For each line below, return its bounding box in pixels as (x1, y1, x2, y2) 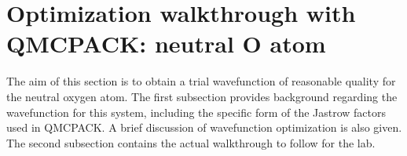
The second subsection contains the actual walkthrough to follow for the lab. (6, 134, 376, 151)
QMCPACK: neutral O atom (6, 27, 326, 60)
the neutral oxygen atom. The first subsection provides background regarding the (6, 88, 398, 104)
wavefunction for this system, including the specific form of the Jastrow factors (6, 103, 387, 120)
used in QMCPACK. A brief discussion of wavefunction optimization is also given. (6, 119, 402, 136)
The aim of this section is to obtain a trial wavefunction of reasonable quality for (6, 73, 396, 89)
